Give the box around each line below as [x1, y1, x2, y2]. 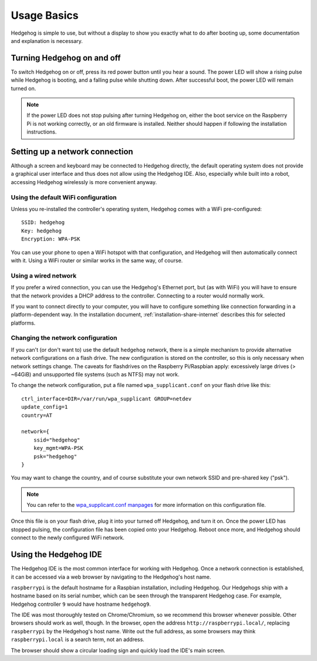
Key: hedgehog [21, 227, 62, 234]
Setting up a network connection [11, 147, 133, 156]
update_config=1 [21, 403, 68, 410]
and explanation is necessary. [11, 37, 83, 44]
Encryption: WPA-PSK [21, 236, 80, 242]
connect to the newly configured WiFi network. [11, 534, 124, 541]
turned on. [11, 85, 36, 92]
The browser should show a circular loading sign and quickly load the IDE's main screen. [11, 647, 225, 654]
